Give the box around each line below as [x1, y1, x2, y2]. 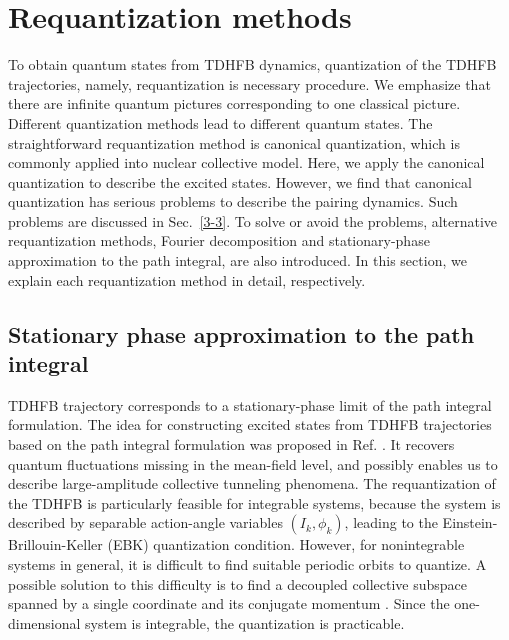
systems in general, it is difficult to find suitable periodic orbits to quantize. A [8, 554, 487, 574]
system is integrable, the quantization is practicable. [85, 612, 405, 633]
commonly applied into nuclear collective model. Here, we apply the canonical [8, 152, 485, 173]
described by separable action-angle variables [8, 512, 283, 533]
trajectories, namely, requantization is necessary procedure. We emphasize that [8, 73, 491, 94]
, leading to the [344, 512, 438, 533]
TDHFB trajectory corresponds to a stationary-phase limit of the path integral [8, 394, 492, 415]
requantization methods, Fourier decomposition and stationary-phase [8, 230, 430, 251]
